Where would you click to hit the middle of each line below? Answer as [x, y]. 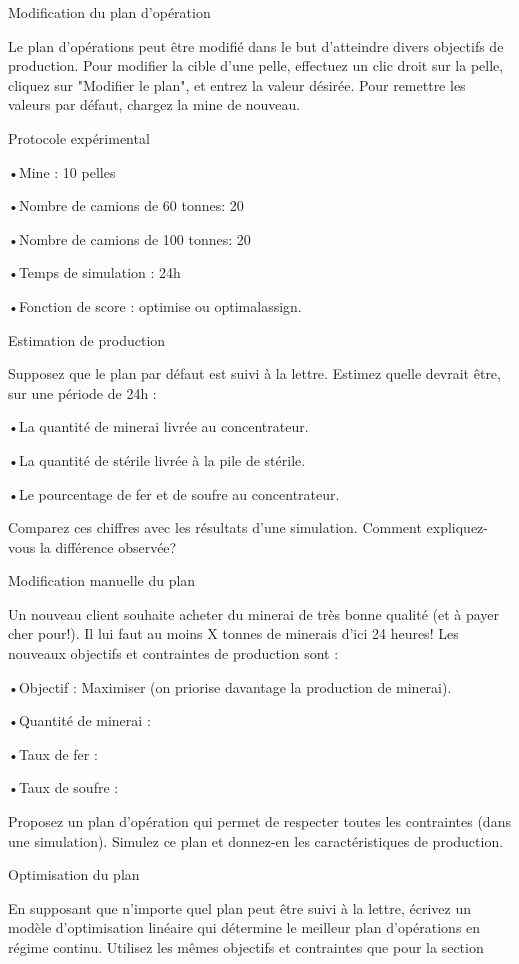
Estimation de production [87, 339]
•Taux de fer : [53, 753]
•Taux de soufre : [63, 787]
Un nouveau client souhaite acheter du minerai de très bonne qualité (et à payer [254, 613]
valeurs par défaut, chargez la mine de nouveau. [154, 104]
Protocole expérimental [79, 137]
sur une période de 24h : [82, 392]
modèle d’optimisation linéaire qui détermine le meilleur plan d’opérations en [244, 927]
